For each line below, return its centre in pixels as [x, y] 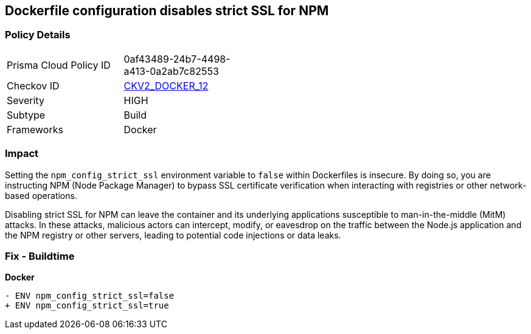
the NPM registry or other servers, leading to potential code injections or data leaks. [173, 235]
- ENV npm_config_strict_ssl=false [90, 296]
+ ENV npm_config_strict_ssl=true [87, 306]
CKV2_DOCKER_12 [166, 85]
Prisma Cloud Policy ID [59, 65]
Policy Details [38, 35]
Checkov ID [33, 85]
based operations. [41, 195]
